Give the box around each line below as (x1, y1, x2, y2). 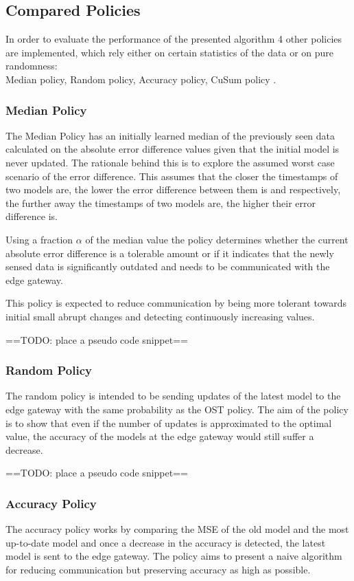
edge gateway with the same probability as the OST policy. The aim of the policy (5, 402, 349, 416)
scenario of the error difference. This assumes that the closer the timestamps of (5, 168, 338, 183)
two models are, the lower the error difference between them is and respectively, (5, 182, 341, 197)
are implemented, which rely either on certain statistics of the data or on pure (5, 45, 334, 59)
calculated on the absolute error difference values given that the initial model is (5, 142, 340, 156)
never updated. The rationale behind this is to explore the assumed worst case (5, 155, 335, 169)
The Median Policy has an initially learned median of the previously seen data (5, 128, 335, 142)
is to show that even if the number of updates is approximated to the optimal (5, 415, 332, 430)
